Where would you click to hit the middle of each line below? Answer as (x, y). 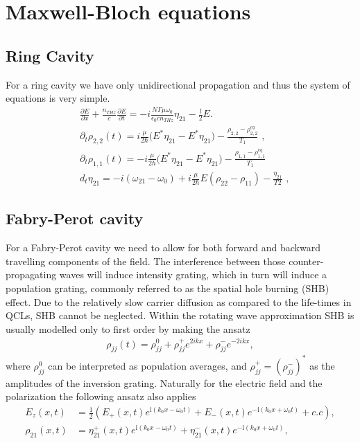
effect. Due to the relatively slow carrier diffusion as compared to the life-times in (179, 301)
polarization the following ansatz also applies (101, 396)
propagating (31, 274)
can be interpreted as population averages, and (147, 365)
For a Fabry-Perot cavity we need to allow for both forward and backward (163, 247)
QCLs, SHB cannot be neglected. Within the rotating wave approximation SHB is (180, 315)
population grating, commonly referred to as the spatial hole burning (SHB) (168, 288)
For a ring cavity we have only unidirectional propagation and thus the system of (178, 84)
